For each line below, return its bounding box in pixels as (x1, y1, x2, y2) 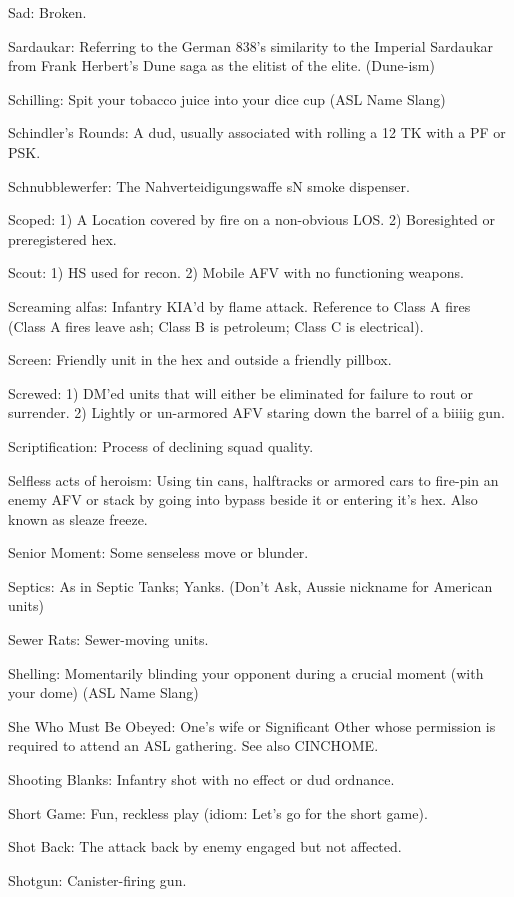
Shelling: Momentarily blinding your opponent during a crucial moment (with (8, 662, 484, 683)
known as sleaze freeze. (8, 508, 148, 529)
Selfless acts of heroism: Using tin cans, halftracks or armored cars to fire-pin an (8, 469, 499, 490)
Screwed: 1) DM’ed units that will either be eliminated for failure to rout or (8, 382, 473, 403)
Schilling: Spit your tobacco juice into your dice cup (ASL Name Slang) (8, 88, 446, 109)
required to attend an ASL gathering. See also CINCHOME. (8, 735, 379, 756)
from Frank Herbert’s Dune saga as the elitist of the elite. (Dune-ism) (8, 55, 435, 76)
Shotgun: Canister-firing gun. (8, 869, 187, 890)
